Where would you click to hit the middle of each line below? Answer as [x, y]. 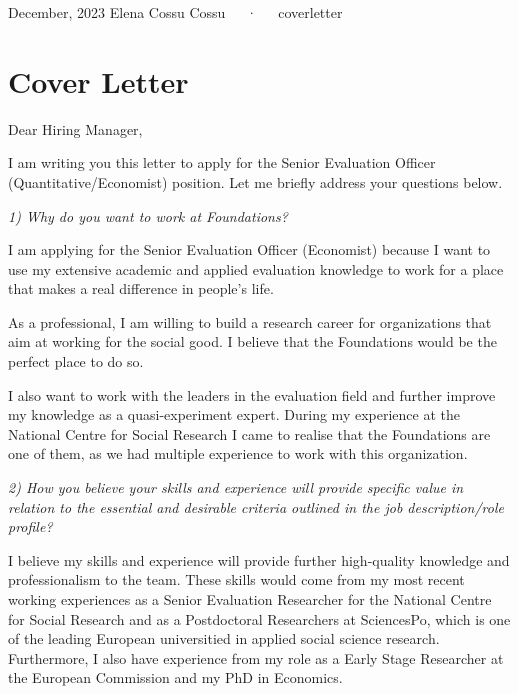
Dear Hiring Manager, [75, 128]
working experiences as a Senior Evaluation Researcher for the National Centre [250, 599]
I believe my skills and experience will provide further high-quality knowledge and [259, 559]
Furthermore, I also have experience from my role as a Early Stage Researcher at [256, 657]
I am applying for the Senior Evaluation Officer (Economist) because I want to [249, 249]
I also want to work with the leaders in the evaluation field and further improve [252, 394]
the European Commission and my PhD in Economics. [175, 677]
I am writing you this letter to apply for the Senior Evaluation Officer [222, 162]
